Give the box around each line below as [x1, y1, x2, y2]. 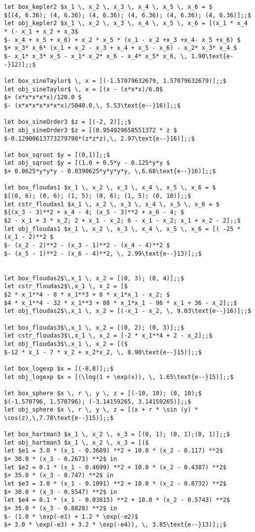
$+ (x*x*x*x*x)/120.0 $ [4, 94, 82, 101]
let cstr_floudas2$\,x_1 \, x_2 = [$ [4, 283, 128, 290]
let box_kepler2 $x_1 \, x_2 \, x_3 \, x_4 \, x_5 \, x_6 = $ [4, 3, 213, 10]
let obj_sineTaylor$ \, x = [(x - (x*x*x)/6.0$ [4, 85, 163, 93]
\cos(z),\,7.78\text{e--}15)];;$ [4, 414, 113, 421]
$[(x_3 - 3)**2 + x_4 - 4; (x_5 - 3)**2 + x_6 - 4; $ [4, 209, 184, 216]
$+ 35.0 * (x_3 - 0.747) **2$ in [4, 472, 113, 479]
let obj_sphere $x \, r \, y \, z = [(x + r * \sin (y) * [4, 406, 198, 414]
